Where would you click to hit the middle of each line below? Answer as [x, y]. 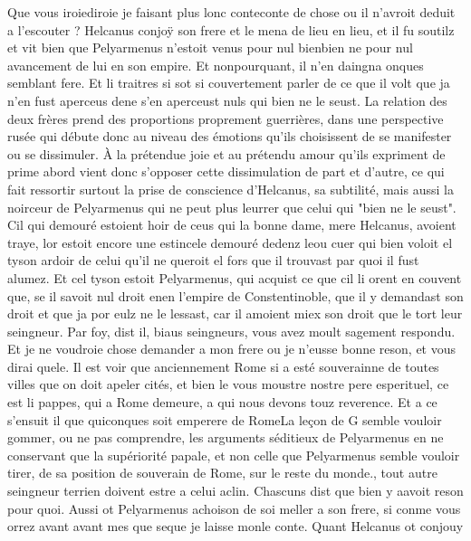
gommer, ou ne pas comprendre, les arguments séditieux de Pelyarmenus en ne [226, 437]
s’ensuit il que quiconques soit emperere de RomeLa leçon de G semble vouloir [225, 419]
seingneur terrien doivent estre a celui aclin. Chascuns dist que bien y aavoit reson [235, 491]
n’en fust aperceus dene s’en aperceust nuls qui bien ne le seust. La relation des [227, 100]
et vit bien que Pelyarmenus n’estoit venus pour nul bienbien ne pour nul [210, 47]
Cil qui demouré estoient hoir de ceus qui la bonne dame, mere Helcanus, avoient [232, 225]
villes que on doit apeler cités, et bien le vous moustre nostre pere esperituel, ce [228, 384]
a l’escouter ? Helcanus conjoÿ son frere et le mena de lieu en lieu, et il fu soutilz [231, 29]
